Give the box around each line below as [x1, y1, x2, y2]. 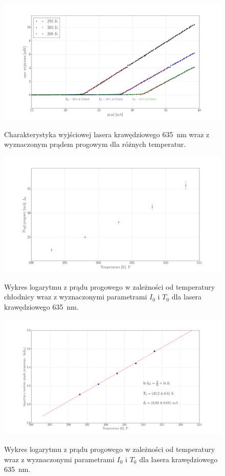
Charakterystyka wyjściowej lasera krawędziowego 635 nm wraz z [4, 128, 210, 139]
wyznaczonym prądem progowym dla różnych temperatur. [4, 139, 186, 149]
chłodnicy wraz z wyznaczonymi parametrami [4, 291, 147, 302]
